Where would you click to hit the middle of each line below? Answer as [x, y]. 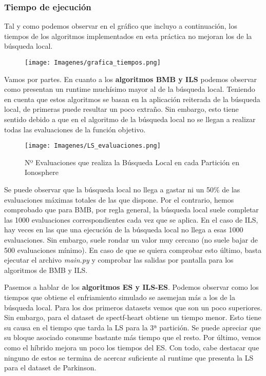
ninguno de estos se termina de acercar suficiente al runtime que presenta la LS [129, 357]
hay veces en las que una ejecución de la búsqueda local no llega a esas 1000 [124, 230]
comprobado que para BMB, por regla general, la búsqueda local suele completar [131, 210]
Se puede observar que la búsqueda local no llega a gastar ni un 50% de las [122, 190]
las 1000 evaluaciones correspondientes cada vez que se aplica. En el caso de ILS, [131, 219]
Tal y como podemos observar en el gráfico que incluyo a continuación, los [121, 26]
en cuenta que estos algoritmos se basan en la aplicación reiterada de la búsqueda [132, 99]
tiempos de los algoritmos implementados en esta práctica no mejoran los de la [128, 36]
